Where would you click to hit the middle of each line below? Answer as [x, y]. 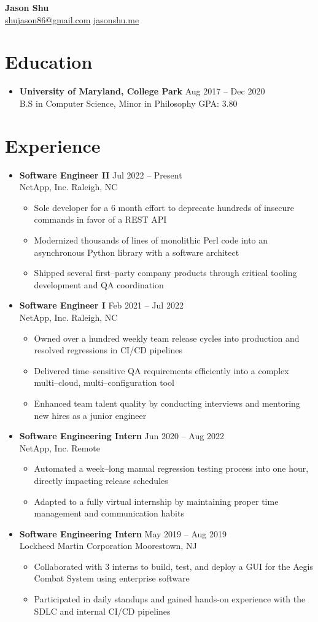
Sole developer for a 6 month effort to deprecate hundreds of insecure [164, 207]
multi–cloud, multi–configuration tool [104, 382]
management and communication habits [109, 513]
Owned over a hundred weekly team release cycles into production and [167, 338]
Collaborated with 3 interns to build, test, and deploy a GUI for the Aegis [173, 566]
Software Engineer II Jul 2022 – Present [101, 175]
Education [49, 62]
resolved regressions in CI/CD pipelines [108, 350]
